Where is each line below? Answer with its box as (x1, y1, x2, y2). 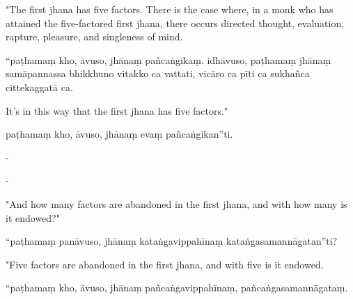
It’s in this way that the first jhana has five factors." (6, 103, 228, 118)
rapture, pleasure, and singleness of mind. (6, 29, 183, 44)
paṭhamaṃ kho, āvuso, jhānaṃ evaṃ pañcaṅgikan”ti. (6, 127, 233, 141)
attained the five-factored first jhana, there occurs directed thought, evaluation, (6, 15, 345, 30)
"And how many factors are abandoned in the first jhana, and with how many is (6, 196, 347, 211)
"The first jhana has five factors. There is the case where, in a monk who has (6, 2, 334, 16)
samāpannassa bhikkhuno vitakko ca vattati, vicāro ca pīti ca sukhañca (6, 66, 310, 81)
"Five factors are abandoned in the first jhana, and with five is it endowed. (6, 257, 324, 271)
